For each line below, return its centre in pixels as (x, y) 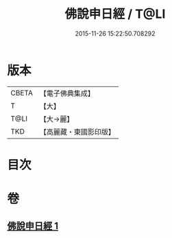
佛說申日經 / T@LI (115, 14)
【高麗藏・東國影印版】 (77, 132)
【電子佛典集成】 (67, 93)
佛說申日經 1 (33, 226)
